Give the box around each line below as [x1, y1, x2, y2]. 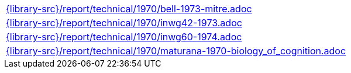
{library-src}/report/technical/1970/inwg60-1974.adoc [6, 31, 242, 43]
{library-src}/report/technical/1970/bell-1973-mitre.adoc [6, 3, 252, 15]
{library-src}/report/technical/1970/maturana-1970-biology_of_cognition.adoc [6, 45, 346, 57]
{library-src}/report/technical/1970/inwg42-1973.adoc [6, 17, 242, 29]
